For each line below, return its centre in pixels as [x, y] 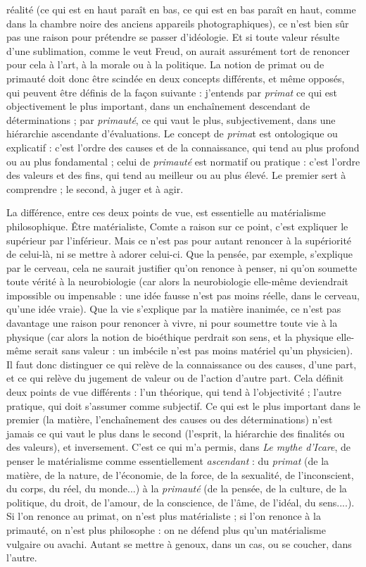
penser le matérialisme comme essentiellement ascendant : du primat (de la [168, 461]
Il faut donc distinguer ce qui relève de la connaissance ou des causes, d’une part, [182, 364]
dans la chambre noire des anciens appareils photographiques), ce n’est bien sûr [178, 23]
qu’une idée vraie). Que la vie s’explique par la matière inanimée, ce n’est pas [174, 309]
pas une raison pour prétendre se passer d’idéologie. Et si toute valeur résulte [173, 37]
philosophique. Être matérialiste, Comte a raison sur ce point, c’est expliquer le [177, 226]
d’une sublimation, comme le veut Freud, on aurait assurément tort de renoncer [178, 50]
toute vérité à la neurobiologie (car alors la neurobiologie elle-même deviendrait [178, 281]
